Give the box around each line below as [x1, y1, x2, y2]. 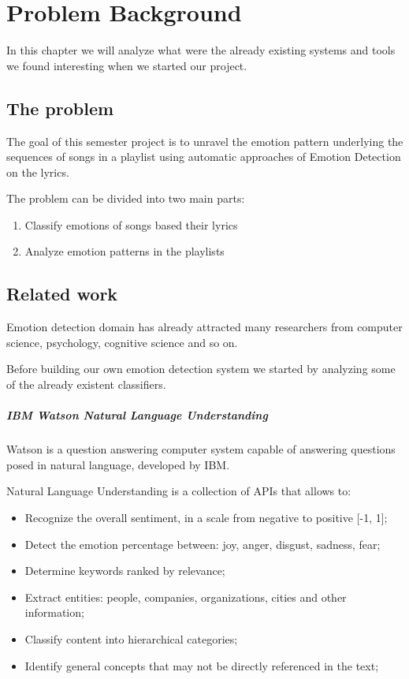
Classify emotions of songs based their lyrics [24, 216, 238, 233]
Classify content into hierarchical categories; [24, 630, 238, 647]
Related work [6, 282, 118, 306]
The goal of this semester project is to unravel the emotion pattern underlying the [6, 132, 403, 149]
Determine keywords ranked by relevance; [24, 562, 225, 579]
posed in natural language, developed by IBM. [6, 456, 230, 472]
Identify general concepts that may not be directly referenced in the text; [24, 657, 379, 673]
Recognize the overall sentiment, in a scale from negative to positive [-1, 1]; [24, 509, 388, 525]
